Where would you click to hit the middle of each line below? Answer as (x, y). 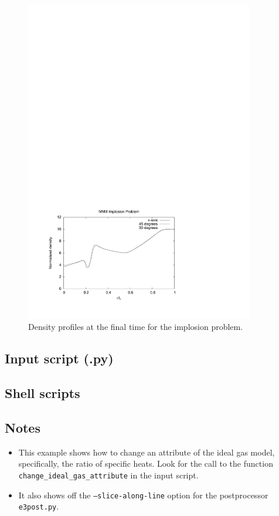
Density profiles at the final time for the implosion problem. (136, 327)
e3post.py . (39, 506)
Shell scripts (42, 393)
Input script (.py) (59, 358)
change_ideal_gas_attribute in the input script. (108, 475)
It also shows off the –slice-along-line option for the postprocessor (143, 495)
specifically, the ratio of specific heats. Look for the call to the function (146, 463)
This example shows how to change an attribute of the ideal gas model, (147, 452)
